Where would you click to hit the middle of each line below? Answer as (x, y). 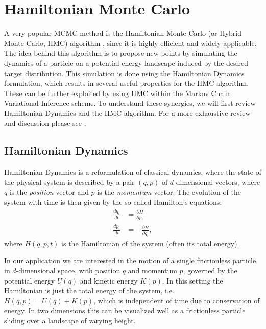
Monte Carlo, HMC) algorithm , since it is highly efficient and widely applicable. (130, 43)
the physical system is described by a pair (69, 182)
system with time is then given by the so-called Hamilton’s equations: (113, 202)
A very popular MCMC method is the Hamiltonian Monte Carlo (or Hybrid (123, 33)
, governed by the (210, 270)
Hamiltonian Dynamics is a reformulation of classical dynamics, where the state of (133, 172)
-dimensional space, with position (68, 270)
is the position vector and (49, 192)
